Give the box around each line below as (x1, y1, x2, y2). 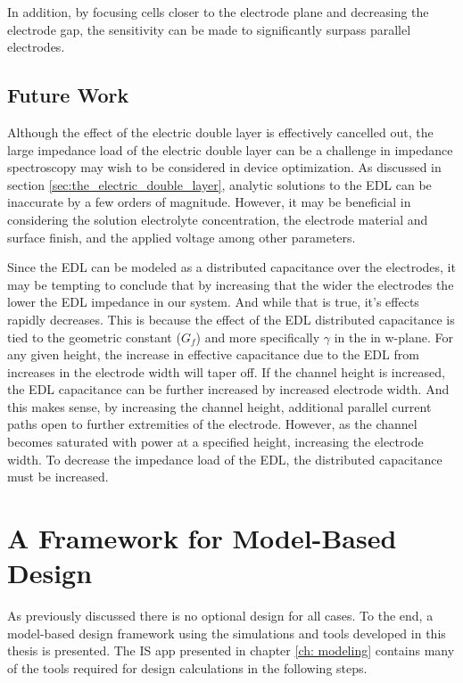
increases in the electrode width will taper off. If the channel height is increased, (7, 362, 445, 381)
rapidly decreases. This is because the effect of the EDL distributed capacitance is (7, 309, 455, 328)
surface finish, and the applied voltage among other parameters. (7, 227, 356, 246)
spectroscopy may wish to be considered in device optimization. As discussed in (7, 158, 442, 177)
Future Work (7, 81, 129, 109)
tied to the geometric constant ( (7, 327, 181, 346)
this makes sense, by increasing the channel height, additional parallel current (7, 397, 432, 416)
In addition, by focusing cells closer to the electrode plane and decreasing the (7, 3, 429, 21)
